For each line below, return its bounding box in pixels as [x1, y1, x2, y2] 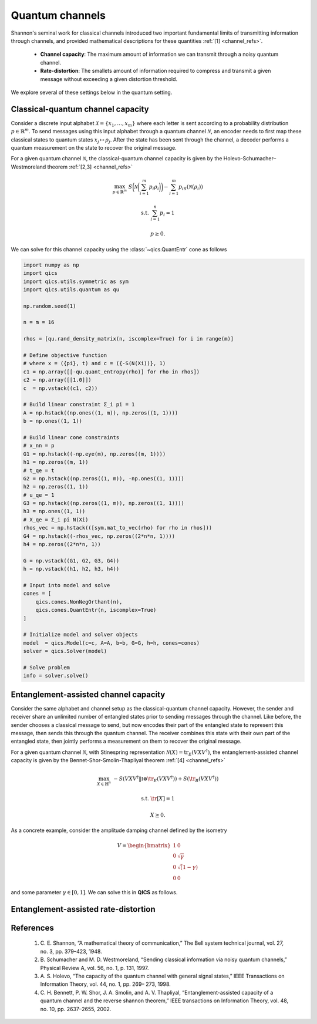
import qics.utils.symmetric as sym [23, 278, 129, 285]
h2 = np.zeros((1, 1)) [23, 483, 89, 490]
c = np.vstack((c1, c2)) [23, 385, 98, 392]
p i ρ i [149, 183, 160, 191]
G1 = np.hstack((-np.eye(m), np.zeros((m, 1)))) [23, 450, 166, 457]
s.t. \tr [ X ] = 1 [141, 796, 175, 802]
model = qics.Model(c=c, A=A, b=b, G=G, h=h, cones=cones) [23, 639, 200, 646]
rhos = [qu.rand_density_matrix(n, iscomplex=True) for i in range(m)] [23, 335, 234, 342]
